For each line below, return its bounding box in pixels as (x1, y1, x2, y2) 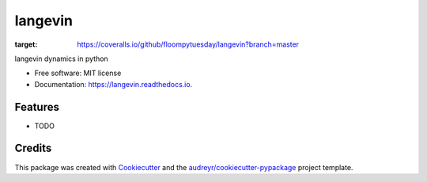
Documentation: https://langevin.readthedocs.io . (34, 79, 193, 89)
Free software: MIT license (34, 68, 122, 78)
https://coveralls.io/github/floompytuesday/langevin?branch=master (77, 40, 300, 49)
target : (14, 40, 38, 49)
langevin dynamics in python (14, 54, 108, 63)
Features (14, 100, 59, 114)
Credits (14, 142, 52, 155)
